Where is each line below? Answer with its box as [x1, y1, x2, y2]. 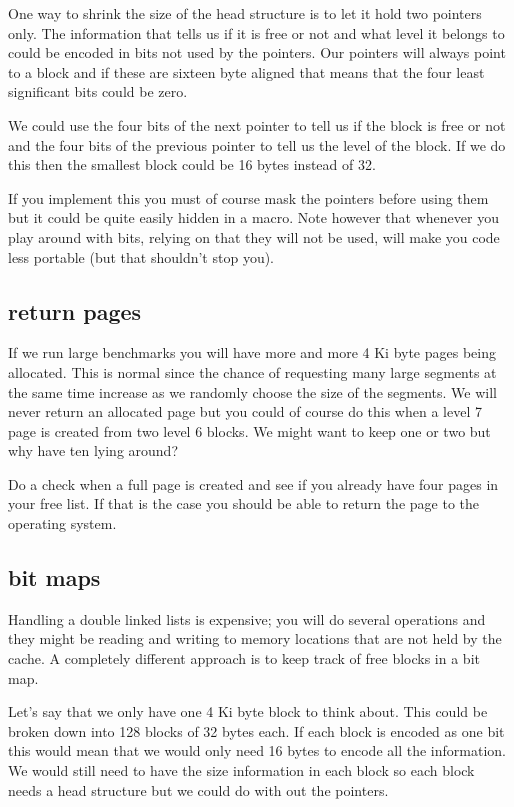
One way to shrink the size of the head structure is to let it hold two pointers [8, 3, 482, 23]
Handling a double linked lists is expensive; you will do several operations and [8, 608, 486, 629]
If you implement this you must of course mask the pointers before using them [8, 187, 489, 208]
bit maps [8, 562, 101, 593]
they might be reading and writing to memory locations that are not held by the [8, 628, 502, 649]
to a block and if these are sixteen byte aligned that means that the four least [8, 61, 485, 82]
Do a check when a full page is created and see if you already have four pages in [8, 473, 499, 494]
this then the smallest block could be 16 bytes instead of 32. [8, 154, 376, 175]
